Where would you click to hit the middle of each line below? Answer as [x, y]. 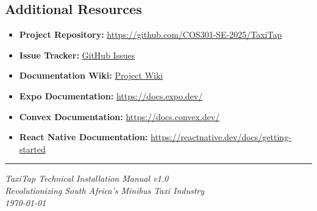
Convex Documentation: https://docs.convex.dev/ [119, 116]
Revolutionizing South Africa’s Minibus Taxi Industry [105, 190]
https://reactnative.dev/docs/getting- [221, 137]
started [32, 148]
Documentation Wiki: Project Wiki [91, 75]
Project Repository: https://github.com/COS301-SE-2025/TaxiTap [151, 34]
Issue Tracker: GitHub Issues [77, 55]
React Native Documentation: [84, 137]
